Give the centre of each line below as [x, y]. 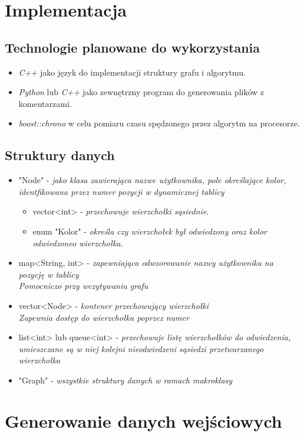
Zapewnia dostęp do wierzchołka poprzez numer [104, 317]
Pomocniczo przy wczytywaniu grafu [83, 286]
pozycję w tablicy [49, 274]
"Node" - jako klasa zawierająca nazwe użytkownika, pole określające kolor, [152, 180]
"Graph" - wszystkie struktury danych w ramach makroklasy [125, 380]
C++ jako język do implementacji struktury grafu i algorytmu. [132, 72]
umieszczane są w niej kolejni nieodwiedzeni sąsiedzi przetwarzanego [141, 348]
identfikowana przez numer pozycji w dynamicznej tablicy [121, 191]
